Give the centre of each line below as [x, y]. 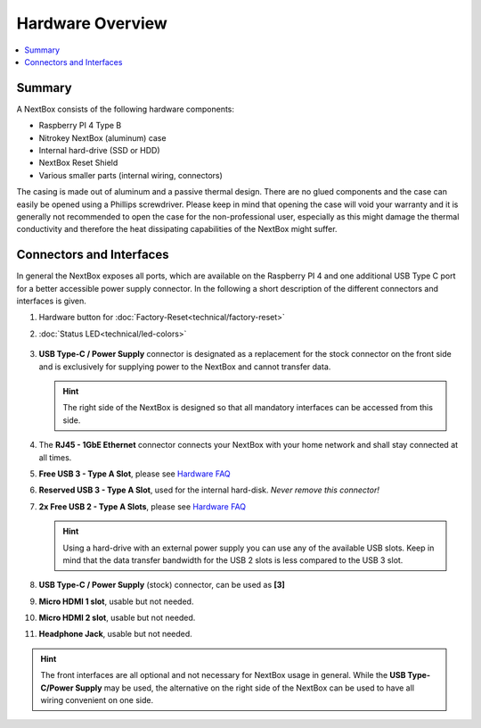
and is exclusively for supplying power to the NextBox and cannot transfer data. [185, 367]
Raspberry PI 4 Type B [80, 126]
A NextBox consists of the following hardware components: [126, 109]
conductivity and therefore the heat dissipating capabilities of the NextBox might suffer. [177, 229]
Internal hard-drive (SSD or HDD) [99, 151]
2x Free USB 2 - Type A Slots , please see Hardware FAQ [143, 506]
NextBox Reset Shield [78, 163]
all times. [55, 457]
